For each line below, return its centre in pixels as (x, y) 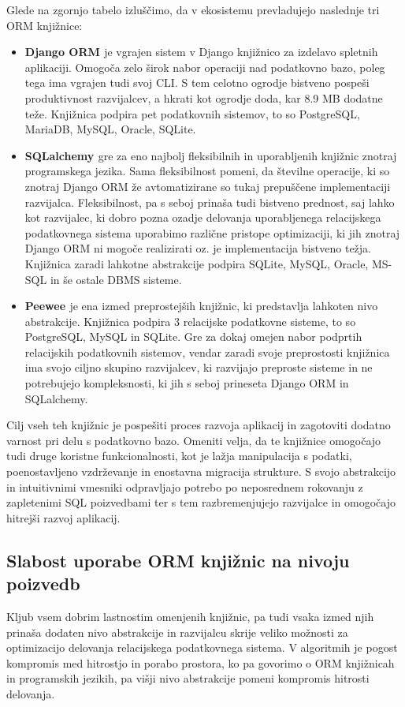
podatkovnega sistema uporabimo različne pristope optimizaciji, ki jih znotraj (212, 232)
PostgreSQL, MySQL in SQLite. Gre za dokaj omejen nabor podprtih (193, 337)
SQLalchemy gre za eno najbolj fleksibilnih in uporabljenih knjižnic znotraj (211, 155)
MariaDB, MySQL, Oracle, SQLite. (110, 129)
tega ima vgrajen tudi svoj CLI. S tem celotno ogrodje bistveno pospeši (197, 82)
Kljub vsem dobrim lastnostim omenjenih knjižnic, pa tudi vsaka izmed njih (190, 616)
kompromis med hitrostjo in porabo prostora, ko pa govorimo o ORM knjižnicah (201, 662)
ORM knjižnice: (45, 25)
